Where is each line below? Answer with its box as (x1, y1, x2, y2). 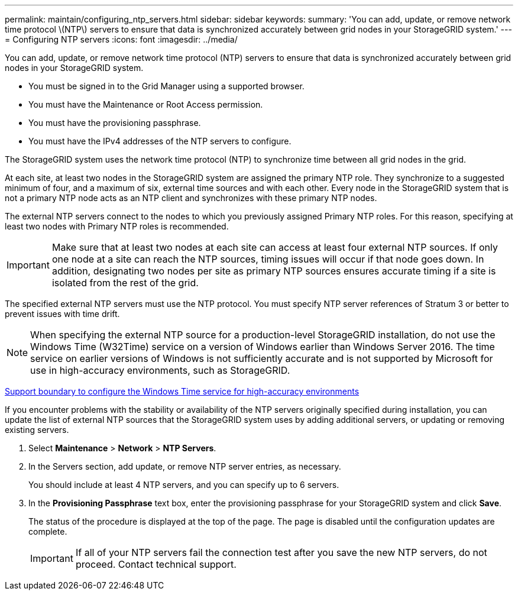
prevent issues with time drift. (5, 309, 120, 319)
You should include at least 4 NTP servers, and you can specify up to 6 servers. (28, 480, 339, 490)
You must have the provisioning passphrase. (28, 118, 201, 128)
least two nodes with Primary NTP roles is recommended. (5, 221, 229, 231)
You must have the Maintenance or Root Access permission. (28, 99, 263, 109)
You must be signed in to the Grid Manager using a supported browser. (28, 81, 305, 91)
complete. (28, 526, 67, 536)
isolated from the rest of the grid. (51, 277, 199, 289)
